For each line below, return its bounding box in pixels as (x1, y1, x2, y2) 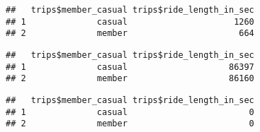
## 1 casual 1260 (6, 16, 254, 27)
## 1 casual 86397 (6, 61, 254, 72)
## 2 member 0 (6, 119, 254, 129)
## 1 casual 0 (6, 107, 254, 117)
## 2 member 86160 (6, 73, 254, 84)
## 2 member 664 (6, 28, 254, 39)
